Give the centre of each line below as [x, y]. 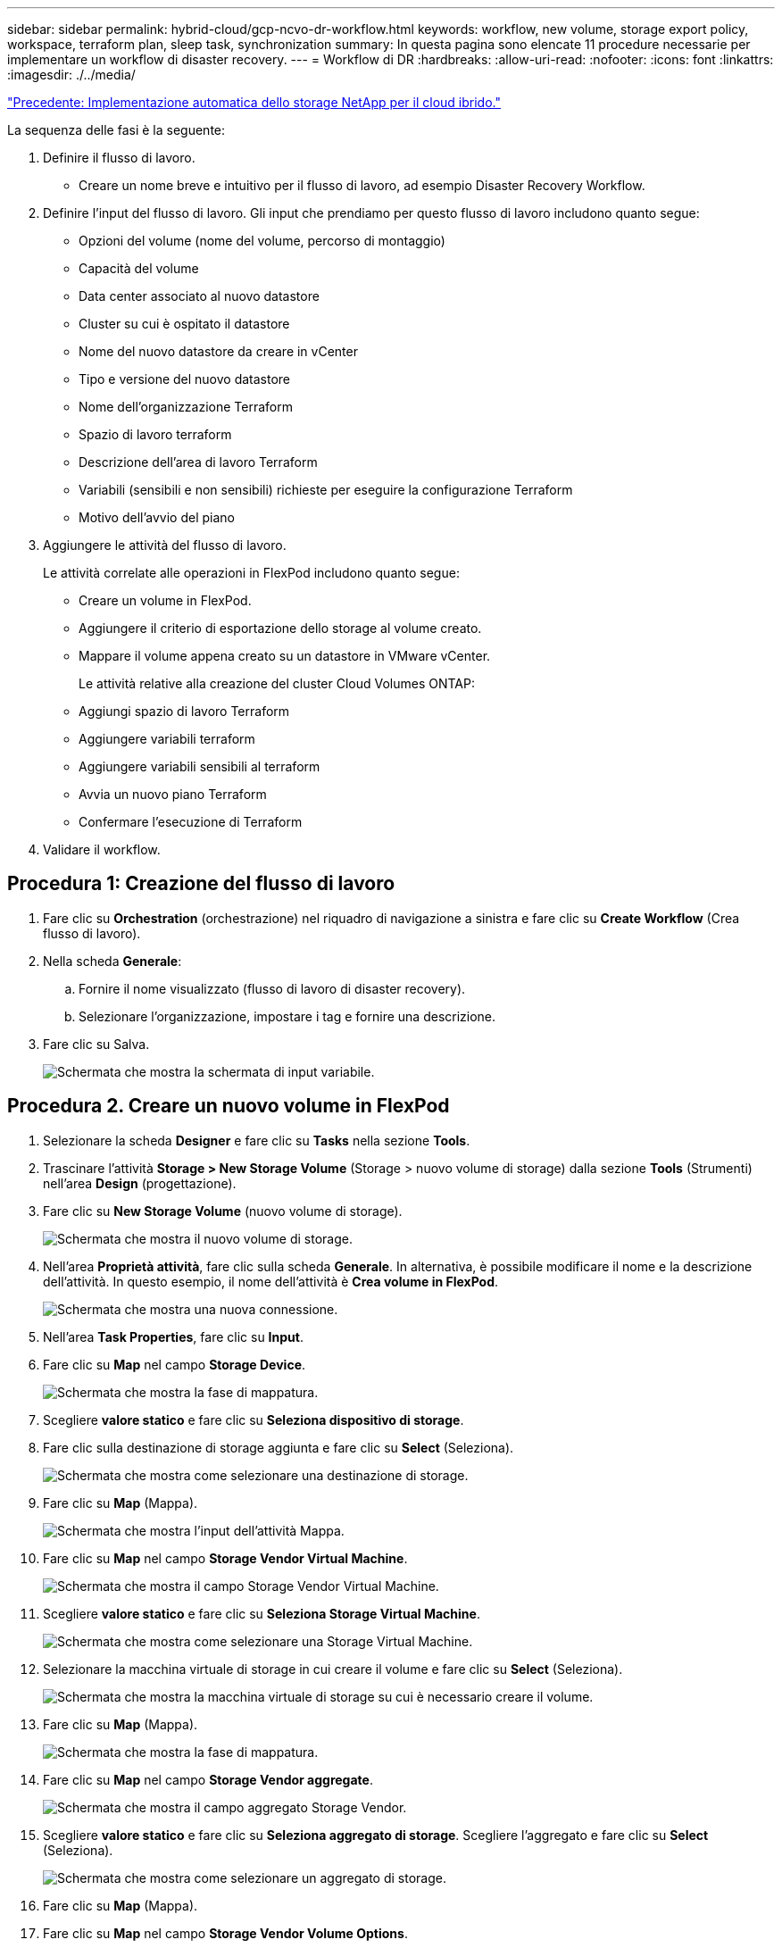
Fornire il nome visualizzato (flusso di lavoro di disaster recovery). [272, 988]
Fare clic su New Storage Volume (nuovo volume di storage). [223, 1211]
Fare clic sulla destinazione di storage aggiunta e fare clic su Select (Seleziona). [279, 1447]
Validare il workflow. [102, 849]
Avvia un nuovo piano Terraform [173, 794]
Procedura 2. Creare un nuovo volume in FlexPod [229, 1106]
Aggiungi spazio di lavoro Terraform [184, 711]
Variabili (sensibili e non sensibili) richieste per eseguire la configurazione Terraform [326, 490]
